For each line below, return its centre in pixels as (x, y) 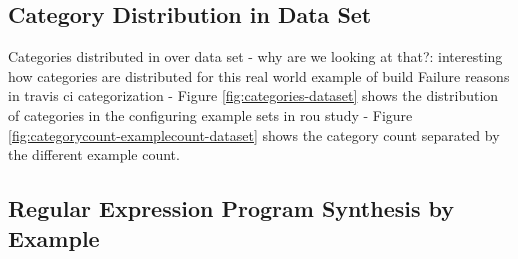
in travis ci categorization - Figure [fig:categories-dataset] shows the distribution (253, 95)
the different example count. (94, 154)
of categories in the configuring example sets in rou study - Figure (210, 114)
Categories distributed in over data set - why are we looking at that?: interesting (255, 56)
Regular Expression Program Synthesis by (231, 208)
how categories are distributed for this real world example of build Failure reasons (259, 75)
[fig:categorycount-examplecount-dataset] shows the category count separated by (254, 134)
